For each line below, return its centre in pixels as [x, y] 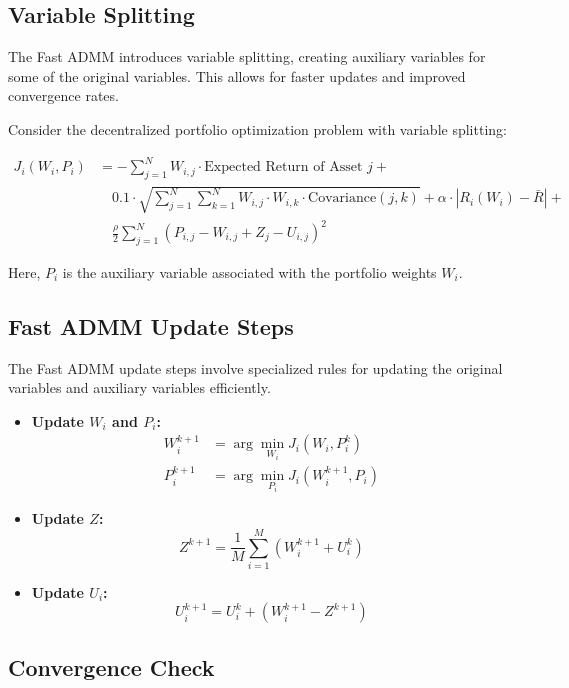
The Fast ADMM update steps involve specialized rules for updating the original [255, 367]
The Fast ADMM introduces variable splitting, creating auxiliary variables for [247, 56]
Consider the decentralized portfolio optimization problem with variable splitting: [257, 128]
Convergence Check [111, 666]
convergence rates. [63, 95]
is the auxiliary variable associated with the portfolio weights [249, 271]
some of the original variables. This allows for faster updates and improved [237, 75]
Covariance [342, 198]
